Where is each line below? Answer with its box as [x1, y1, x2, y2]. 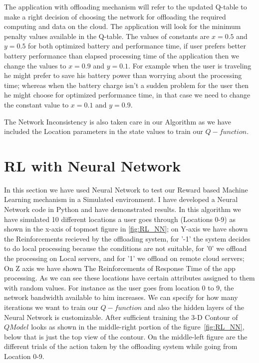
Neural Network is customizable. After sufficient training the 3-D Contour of [4, 311, 238, 322]
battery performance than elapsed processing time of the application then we [4, 50, 239, 60]
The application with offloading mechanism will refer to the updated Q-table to [4, 1, 247, 11]
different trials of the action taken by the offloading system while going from [4, 341, 238, 351]
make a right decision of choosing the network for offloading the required [4, 11, 226, 21]
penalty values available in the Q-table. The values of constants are [4, 30, 210, 41]
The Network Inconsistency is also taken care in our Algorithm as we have [4, 116, 232, 126]
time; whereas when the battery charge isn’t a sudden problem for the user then [4, 79, 249, 90]
